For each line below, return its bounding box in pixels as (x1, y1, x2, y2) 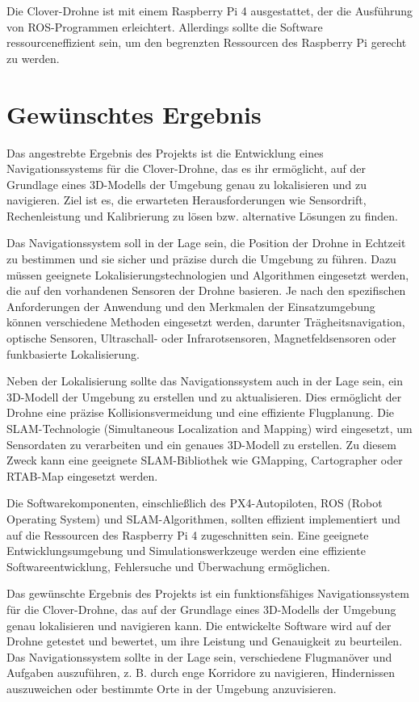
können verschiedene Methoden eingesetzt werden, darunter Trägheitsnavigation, (6, 313, 405, 330)
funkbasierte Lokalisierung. (6, 345, 140, 362)
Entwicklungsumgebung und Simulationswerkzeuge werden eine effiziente (6, 542, 366, 559)
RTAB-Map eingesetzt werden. (6, 467, 158, 484)
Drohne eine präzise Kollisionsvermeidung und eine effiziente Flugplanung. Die (6, 404, 395, 421)
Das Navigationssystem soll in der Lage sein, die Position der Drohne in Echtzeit (6, 234, 406, 251)
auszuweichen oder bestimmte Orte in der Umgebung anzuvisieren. (6, 679, 337, 696)
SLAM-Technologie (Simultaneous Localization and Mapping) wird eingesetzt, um (6, 420, 413, 436)
